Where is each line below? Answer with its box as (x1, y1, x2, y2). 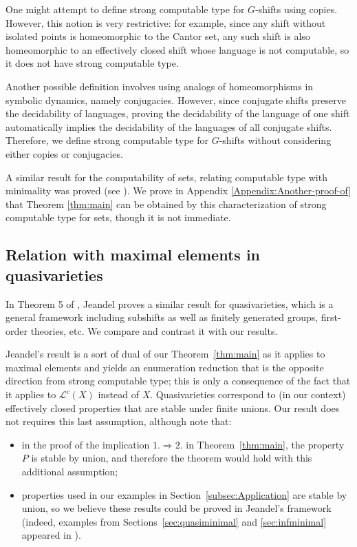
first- (321, 310, 341, 324)
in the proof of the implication (21, 437, 150, 451)
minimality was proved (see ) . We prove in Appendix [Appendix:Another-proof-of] (6, 183, 351, 198)
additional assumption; (21, 464, 118, 479)
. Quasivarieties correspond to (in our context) (150, 387, 346, 402)
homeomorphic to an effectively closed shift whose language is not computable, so (6, 42, 349, 56)
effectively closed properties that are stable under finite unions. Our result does (6, 400, 340, 415)
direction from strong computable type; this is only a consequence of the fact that (6, 373, 351, 388)
